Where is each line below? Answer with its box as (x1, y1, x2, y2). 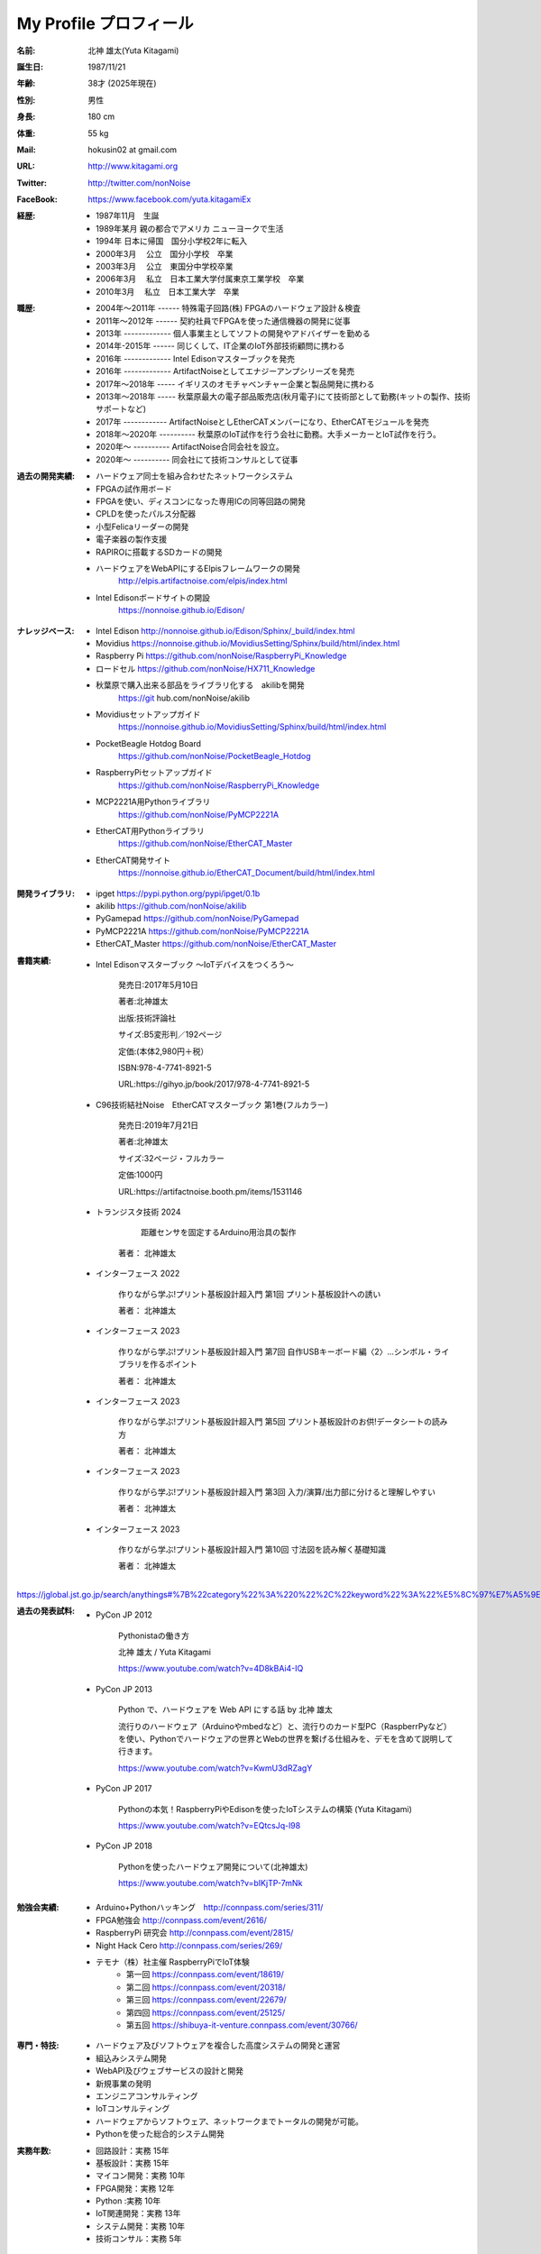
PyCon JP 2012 (96, 1609, 153, 1620)
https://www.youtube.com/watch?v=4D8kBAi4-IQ (118, 1663, 304, 1674)
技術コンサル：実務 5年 (96, 2233, 182, 2244)
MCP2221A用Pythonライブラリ (96, 796, 211, 807)
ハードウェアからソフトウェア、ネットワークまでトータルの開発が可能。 (96, 2115, 364, 2127)
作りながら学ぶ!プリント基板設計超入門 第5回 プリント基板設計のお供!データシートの (118, 1416, 433, 1427)
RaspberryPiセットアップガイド (96, 767, 213, 778)
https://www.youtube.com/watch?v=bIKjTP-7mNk (118, 1878, 303, 1889)
